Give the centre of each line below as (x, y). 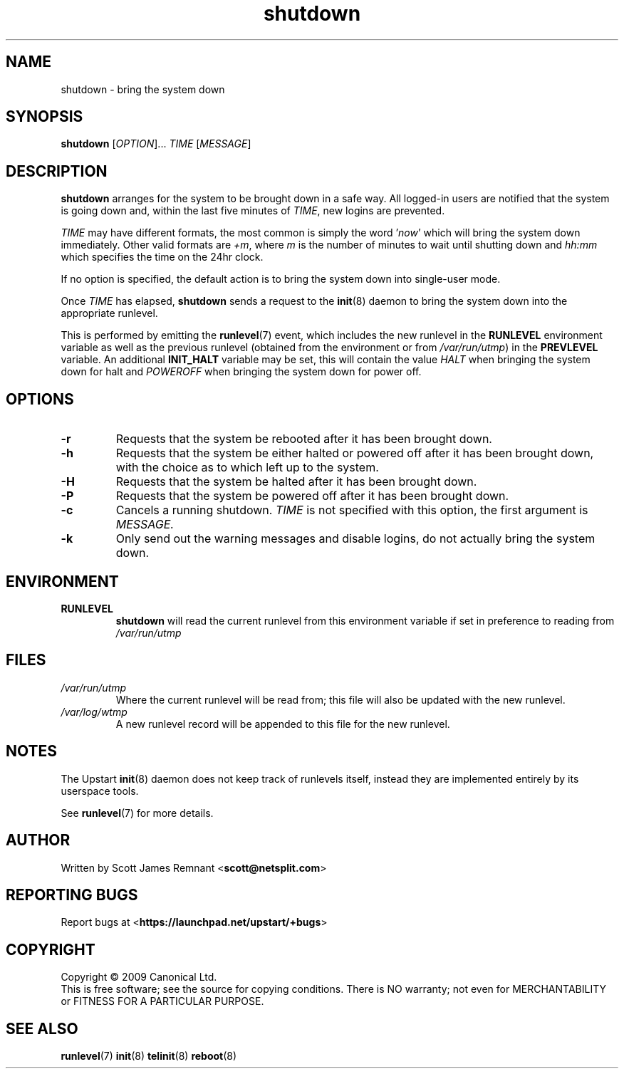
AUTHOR (38, 840)
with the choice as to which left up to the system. (247, 468)
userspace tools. (100, 791)
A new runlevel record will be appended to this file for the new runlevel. (283, 724)
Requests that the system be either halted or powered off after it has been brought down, (355, 453)
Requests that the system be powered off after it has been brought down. (312, 496)
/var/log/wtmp (94, 711)
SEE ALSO (42, 1028)
